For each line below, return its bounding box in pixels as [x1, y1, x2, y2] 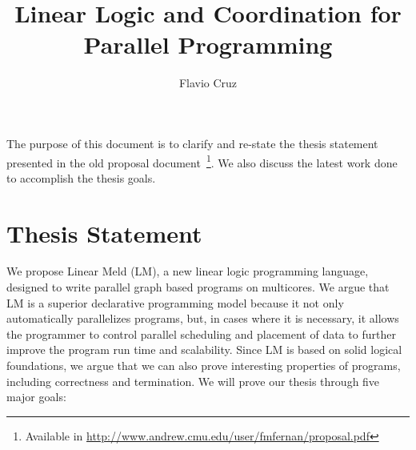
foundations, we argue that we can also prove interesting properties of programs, [6, 357, 401, 374]
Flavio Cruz [178, 74, 238, 91]
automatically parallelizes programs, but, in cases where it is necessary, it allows [6, 310, 399, 327]
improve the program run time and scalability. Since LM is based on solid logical [6, 341, 402, 358]
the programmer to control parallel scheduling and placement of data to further [6, 325, 396, 342]
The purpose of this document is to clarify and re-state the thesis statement [6, 135, 378, 151]
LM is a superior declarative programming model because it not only [6, 294, 344, 311]
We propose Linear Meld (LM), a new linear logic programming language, [6, 263, 369, 279]
